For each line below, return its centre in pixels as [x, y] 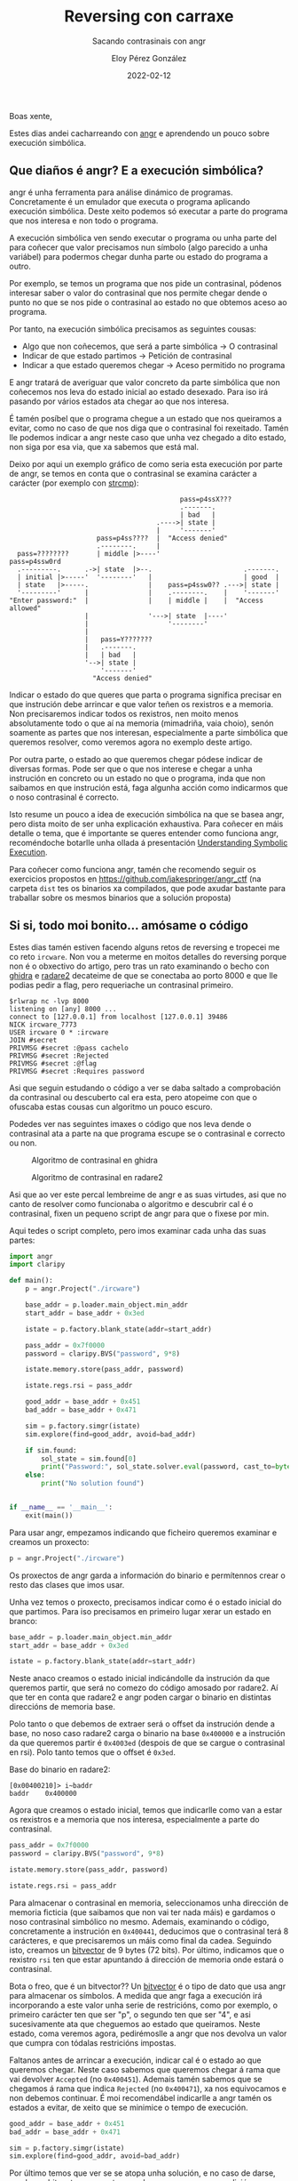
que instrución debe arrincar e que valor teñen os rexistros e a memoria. [141, 704]
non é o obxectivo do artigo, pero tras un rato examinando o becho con [139, 966]
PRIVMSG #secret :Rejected [59, 1056]
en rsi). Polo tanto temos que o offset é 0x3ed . [92, 1752]
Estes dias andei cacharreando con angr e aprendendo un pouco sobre [140, 133]
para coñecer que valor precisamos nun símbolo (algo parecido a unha [139, 247]
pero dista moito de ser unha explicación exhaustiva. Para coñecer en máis [146, 824]
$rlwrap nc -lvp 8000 [49, 1001]
